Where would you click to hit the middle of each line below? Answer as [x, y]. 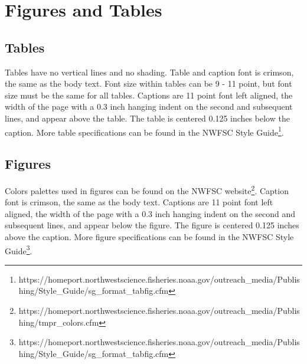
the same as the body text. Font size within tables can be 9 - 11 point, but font [148, 83]
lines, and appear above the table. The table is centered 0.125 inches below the [147, 118]
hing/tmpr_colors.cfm [59, 322]
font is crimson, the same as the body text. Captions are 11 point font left [139, 202]
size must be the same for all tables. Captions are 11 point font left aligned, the [149, 95]
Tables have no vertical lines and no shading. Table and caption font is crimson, [149, 72]
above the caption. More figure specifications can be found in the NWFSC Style [149, 237]
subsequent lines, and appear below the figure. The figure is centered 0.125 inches [152, 225]
